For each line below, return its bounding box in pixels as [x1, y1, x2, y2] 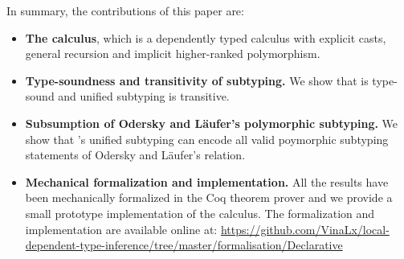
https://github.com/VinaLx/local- [220, 220, 390, 237]
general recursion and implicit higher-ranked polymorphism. [25, 45, 320, 62]
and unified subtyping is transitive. [58, 88, 230, 105]
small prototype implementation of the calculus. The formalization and [25, 204, 375, 221]
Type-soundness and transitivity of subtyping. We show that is [25, 72, 369, 88]
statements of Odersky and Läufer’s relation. [25, 146, 246, 163]
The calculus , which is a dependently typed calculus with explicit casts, [25, 29, 386, 46]
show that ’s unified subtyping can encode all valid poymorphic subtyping [25, 130, 389, 147]
